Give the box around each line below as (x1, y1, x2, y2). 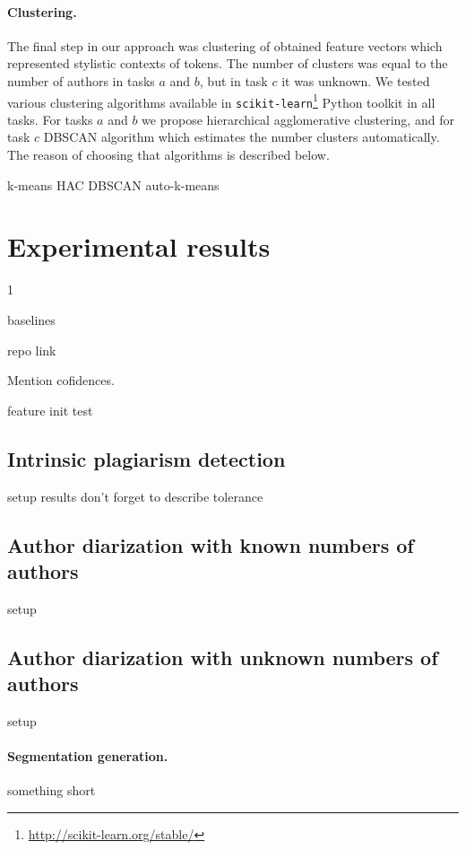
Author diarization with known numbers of (7, 530, 414, 558)
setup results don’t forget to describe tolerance (7, 486, 263, 505)
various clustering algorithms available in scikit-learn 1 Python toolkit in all (7, 90, 436, 111)
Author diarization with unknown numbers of (7, 643, 438, 670)
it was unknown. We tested (281, 71, 430, 90)
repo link (7, 340, 56, 359)
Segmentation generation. (7, 747, 168, 766)
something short (7, 781, 96, 800)
